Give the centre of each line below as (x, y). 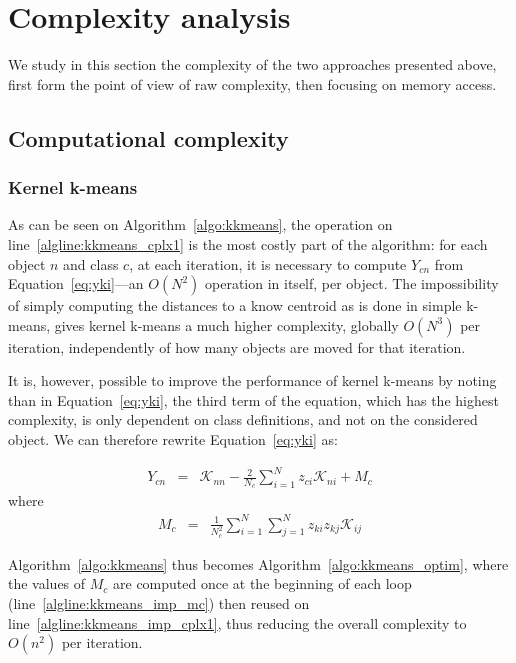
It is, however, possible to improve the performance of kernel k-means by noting (252, 380)
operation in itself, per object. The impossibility (352, 283)
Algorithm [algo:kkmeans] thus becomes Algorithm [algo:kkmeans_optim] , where (258, 563)
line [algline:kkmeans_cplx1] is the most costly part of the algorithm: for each (248, 243)
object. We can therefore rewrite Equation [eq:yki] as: (173, 439)
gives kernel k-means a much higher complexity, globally (226, 324)
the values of (47, 583)
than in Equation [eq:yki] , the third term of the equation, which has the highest (253, 399)
